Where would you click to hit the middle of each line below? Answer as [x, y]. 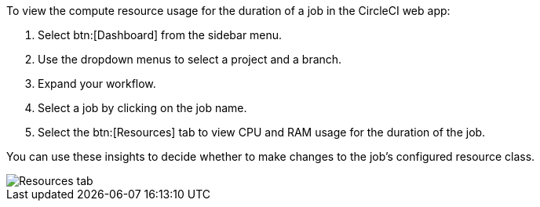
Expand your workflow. [97, 84]
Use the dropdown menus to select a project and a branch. [190, 59]
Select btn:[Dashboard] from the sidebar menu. [160, 35]
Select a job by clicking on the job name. [142, 108]
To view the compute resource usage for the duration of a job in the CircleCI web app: [228, 11]
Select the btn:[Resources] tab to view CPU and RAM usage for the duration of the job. [262, 132]
